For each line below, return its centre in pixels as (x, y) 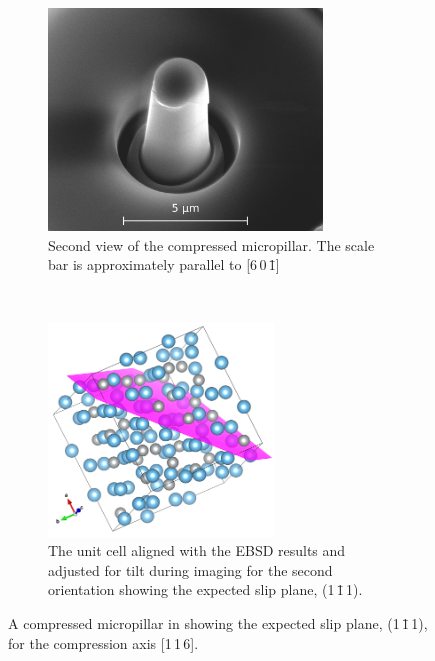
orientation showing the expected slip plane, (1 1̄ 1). (205, 589)
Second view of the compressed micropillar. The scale (211, 244)
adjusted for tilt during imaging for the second (190, 569)
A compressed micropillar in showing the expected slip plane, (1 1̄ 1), (218, 622)
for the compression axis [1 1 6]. (103, 642)
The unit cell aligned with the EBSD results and (197, 550)
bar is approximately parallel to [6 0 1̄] (164, 264)
